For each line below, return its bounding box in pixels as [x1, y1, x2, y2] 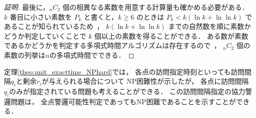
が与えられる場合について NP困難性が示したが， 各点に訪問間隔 [41, 76, 249, 86]
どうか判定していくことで [4, 30, 87, 41]
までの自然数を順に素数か [168, 21, 251, 31]
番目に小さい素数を [9, 11, 72, 22]
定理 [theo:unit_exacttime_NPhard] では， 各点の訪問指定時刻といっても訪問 [4, 66, 245, 76]
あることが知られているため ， [4, 21, 104, 31]
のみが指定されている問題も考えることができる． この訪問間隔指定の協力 [9, 86, 245, 96]
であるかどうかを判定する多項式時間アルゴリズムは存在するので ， [4, 40, 221, 50]
